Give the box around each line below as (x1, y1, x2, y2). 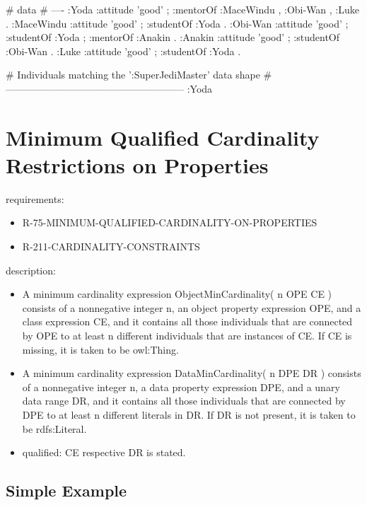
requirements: (6, 191, 64, 206)
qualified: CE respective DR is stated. (22, 445, 186, 460)
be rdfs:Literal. (22, 421, 87, 436)
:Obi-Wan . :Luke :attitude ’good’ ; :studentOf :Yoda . (6, 43, 241, 58)
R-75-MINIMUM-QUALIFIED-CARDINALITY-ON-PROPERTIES (22, 215, 318, 230)
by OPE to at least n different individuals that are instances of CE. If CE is (22, 328, 352, 343)
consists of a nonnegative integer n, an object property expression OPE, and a (22, 300, 361, 315)
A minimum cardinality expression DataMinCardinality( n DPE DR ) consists (22, 366, 361, 381)
